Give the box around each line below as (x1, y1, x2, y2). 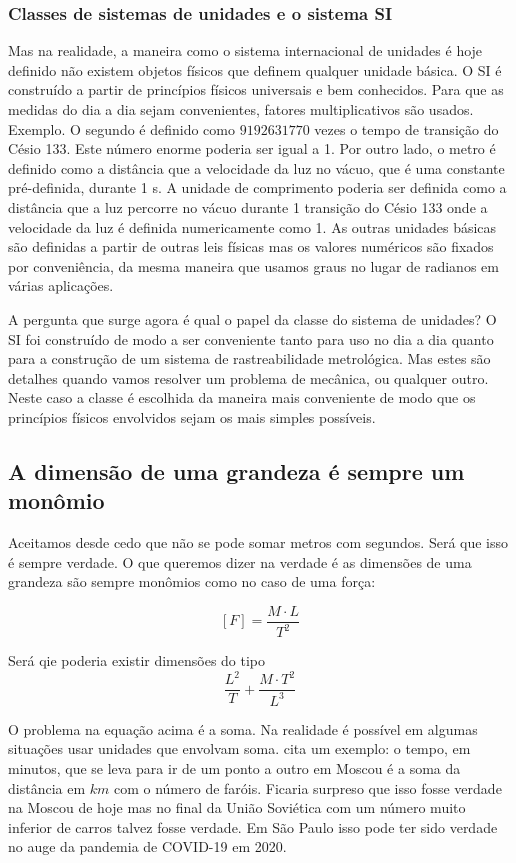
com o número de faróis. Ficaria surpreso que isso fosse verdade (113, 777, 502, 798)
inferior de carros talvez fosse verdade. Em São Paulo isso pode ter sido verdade (8, 816, 498, 837)
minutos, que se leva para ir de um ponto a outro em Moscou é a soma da (8, 757, 461, 778)
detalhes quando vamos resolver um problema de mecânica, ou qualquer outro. (8, 367, 489, 388)
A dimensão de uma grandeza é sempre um (8, 455, 465, 486)
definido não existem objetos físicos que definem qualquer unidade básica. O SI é (8, 59, 502, 80)
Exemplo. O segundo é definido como (8, 118, 235, 139)
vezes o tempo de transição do (314, 118, 499, 139)
